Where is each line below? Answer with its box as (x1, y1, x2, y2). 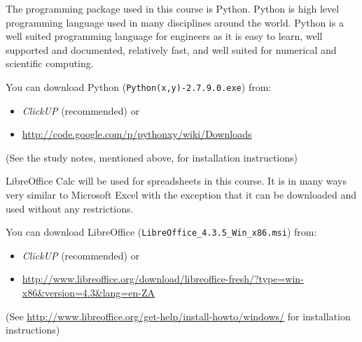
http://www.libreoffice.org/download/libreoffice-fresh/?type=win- (22, 271, 304, 286)
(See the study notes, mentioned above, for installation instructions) (6, 150, 298, 164)
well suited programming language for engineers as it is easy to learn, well (6, 29, 323, 43)
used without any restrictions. (6, 201, 134, 215)
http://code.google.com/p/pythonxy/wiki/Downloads (22, 127, 252, 141)
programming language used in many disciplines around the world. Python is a (6, 15, 344, 29)
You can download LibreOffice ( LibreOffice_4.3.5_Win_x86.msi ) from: (6, 225, 317, 239)
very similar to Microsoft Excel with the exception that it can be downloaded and (6, 187, 356, 201)
